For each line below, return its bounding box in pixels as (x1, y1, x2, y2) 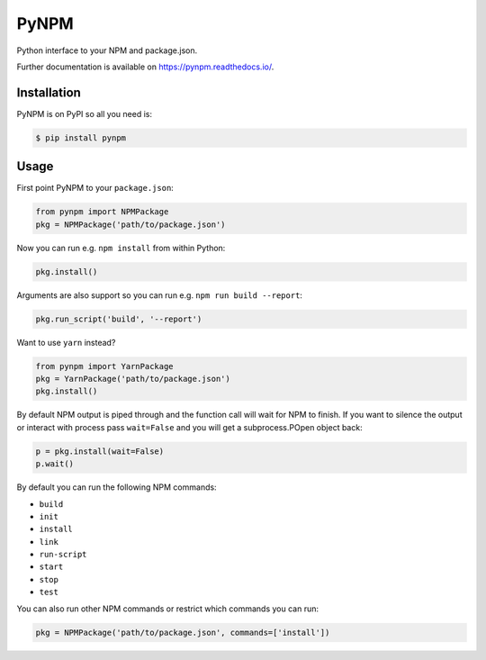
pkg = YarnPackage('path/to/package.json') (35, 374, 231, 384)
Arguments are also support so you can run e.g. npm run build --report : (16, 289, 303, 301)
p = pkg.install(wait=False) (35, 446, 165, 457)
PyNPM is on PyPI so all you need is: (16, 108, 153, 119)
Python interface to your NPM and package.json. (16, 45, 198, 56)
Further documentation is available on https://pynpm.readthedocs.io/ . (16, 61, 274, 72)
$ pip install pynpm (35, 132, 126, 143)
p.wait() (35, 459, 75, 469)
